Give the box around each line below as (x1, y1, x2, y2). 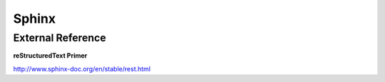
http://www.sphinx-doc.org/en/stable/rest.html (13, 64, 151, 73)
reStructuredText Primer (13, 51, 88, 60)
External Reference (13, 31, 106, 44)
